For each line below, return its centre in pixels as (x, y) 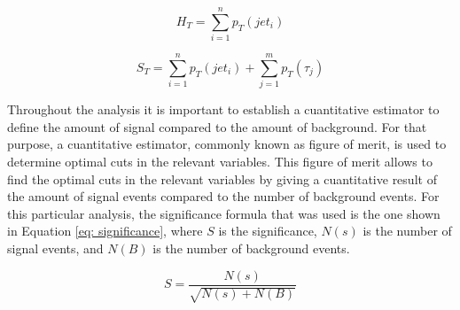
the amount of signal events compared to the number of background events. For (223, 196)
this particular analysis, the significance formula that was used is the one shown (224, 213)
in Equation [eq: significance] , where (105, 231)
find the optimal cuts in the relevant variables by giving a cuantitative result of (222, 178)
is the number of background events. (251, 248)
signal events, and (55, 248)
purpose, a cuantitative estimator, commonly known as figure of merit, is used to (227, 144)
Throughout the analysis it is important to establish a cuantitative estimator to (223, 109)
